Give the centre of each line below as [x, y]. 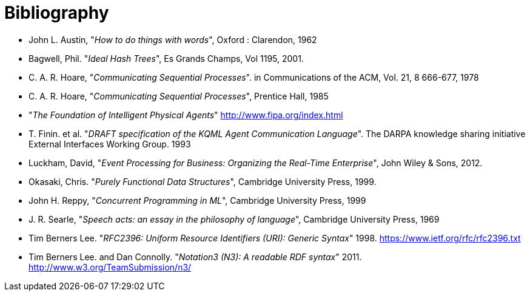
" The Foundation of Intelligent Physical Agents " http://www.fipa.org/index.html [186, 115]
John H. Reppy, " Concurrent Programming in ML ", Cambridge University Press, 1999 [197, 200]
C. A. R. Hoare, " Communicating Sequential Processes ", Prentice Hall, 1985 [179, 96]
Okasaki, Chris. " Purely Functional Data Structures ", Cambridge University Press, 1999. [203, 181]
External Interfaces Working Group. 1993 [110, 144]
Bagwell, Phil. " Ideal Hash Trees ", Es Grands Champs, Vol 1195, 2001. [166, 58]
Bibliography [57, 13]
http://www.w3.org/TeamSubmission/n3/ [110, 267]
